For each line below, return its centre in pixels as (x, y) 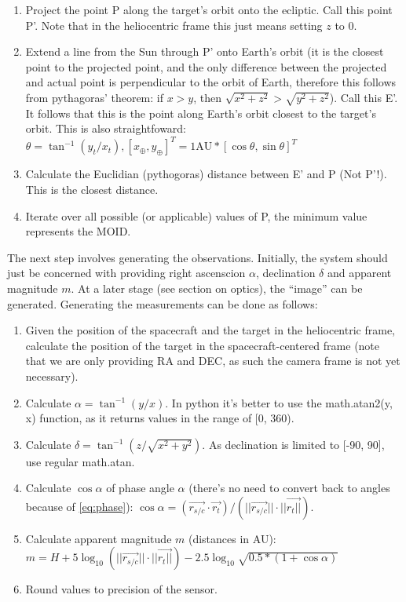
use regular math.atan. (80, 461)
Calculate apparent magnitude (99, 538)
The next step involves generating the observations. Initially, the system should (198, 257)
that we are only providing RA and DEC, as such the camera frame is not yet (213, 361)
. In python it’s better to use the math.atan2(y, (279, 402)
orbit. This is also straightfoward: (106, 128)
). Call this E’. (364, 97)
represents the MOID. (78, 231)
